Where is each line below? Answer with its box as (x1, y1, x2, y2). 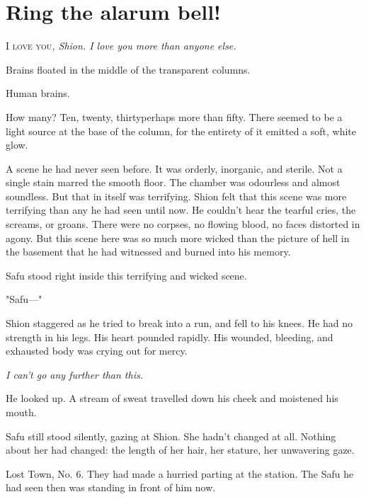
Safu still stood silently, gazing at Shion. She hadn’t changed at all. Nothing (6, 428, 336, 443)
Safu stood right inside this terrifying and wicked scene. (6, 268, 247, 282)
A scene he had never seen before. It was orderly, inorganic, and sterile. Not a (6, 161, 343, 176)
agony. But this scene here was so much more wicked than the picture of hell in (6, 230, 350, 245)
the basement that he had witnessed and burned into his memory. (6, 244, 291, 259)
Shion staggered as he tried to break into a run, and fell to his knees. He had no (6, 316, 353, 331)
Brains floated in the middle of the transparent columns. (6, 62, 251, 76)
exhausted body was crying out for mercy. (6, 343, 188, 358)
